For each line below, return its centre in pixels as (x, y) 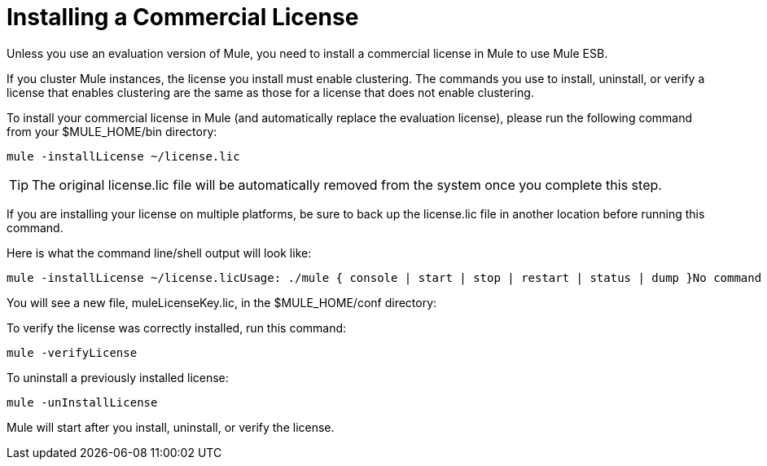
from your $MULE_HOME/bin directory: (112, 131)
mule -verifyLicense (72, 352)
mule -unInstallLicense (82, 402)
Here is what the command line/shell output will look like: (159, 253)
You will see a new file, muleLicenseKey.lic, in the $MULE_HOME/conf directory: (222, 302)
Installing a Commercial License (183, 17)
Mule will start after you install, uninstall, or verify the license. (171, 427)
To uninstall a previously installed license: (118, 377)
